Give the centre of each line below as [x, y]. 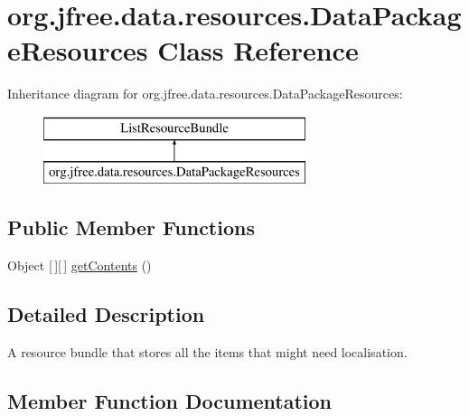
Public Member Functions [131, 227]
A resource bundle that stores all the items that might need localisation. [207, 352]
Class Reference [258, 50]
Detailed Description [106, 314]
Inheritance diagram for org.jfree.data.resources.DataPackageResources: [205, 94]
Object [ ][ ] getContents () [80, 265]
